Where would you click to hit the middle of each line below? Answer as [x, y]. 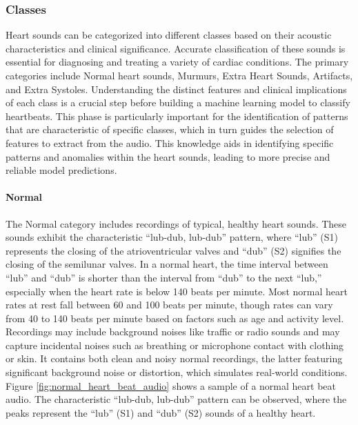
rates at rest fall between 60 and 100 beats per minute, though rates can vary [169, 305]
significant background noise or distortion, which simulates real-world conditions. [177, 372]
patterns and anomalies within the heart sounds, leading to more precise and [168, 156]
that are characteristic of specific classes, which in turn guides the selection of [170, 129]
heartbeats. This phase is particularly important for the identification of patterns [177, 116]
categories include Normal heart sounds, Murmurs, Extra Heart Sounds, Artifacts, [179, 75]
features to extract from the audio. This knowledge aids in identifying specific [170, 142]
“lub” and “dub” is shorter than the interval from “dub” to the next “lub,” [164, 277]
